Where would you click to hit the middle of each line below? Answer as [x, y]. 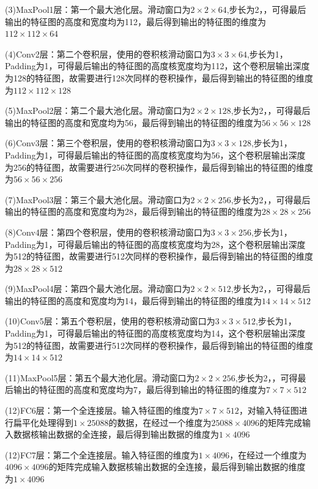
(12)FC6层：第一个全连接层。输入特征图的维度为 [102, 410]
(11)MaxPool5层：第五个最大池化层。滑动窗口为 [100, 377]
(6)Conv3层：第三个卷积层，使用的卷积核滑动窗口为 [108, 143]
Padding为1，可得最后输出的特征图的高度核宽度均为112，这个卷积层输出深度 [157, 66]
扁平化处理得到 [43, 422]
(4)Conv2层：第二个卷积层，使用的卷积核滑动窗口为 [108, 54]
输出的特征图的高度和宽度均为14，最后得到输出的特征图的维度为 [133, 300]
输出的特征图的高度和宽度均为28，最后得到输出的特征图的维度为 [133, 211]
